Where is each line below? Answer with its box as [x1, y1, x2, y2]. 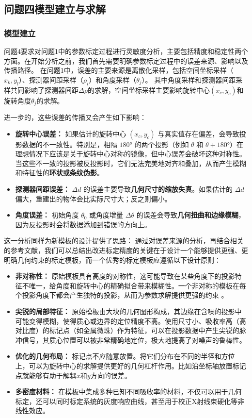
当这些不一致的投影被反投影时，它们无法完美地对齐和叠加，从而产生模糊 [15, 158, 246, 168]
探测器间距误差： [15, 184, 70, 194]
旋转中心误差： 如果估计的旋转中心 [15, 128, 126, 138]
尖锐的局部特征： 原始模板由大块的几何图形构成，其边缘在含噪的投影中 [15, 306, 242, 316]
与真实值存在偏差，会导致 [157, 128, 239, 138]
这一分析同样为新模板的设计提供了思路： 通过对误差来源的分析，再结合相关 [4, 235, 244, 246]
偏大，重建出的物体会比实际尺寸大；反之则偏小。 [15, 193, 172, 203]
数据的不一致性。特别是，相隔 [22, 139, 117, 149]
